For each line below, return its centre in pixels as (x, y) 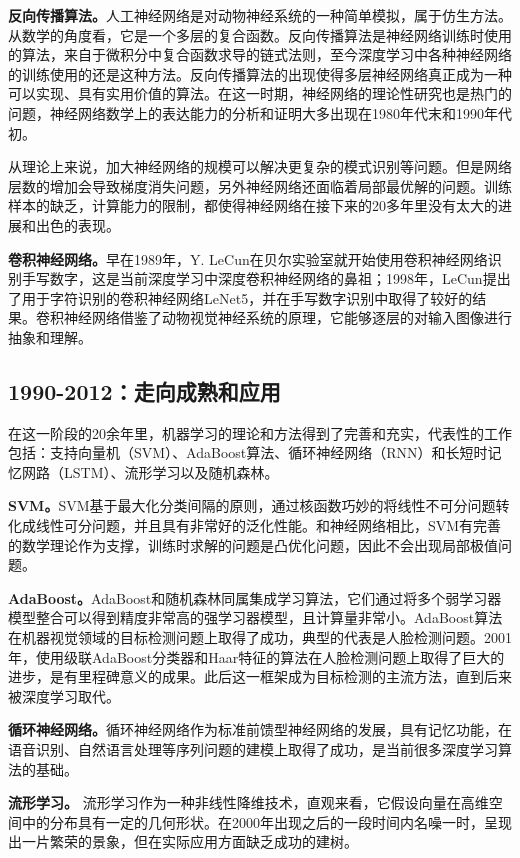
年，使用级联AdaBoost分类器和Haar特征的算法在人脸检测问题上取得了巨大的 (256, 656)
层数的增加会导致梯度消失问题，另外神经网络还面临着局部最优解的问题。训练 (260, 185)
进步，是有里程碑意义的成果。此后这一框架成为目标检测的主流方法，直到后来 (260, 676)
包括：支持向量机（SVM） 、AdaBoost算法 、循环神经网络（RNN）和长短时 (248, 452)
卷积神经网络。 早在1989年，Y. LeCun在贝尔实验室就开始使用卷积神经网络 (248, 258)
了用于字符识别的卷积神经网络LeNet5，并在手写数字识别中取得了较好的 (240, 297)
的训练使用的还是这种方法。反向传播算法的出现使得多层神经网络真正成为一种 (260, 73)
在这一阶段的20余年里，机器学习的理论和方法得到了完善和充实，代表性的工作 (260, 432)
